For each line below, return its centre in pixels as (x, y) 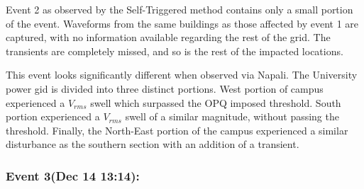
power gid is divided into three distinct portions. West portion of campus (165, 88)
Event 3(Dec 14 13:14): (73, 175)
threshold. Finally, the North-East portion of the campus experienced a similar (177, 130)
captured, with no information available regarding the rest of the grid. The (168, 37)
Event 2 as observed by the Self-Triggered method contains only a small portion (180, 9)
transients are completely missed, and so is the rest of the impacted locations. (175, 51)
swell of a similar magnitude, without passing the (232, 116)
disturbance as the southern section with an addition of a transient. (153, 144)
